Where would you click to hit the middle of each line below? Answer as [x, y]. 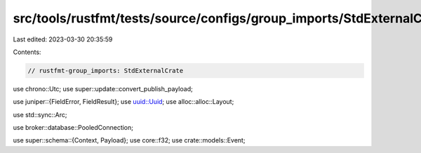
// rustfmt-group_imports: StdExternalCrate [106, 71]
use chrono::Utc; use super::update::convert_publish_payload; [103, 88]
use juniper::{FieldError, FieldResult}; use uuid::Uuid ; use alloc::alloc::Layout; [123, 102]
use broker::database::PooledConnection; [73, 128]
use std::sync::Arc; [40, 114]
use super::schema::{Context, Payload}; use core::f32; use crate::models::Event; [129, 140]
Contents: [27, 52]
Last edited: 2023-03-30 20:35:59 [63, 39]
